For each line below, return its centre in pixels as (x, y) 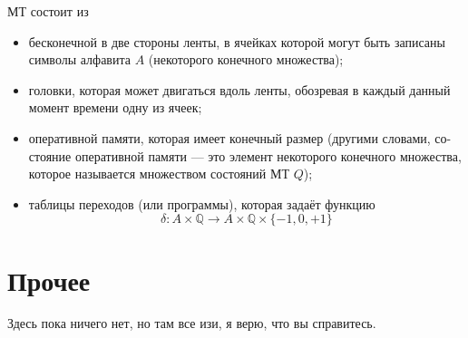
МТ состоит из (48, 11)
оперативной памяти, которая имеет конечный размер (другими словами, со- (240, 137)
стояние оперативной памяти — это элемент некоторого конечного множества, (245, 155)
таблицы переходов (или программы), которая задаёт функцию (202, 203)
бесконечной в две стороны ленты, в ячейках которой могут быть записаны (237, 41)
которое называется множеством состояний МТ (159, 174)
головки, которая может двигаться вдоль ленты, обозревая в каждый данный (239, 89)
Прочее (49, 280)
